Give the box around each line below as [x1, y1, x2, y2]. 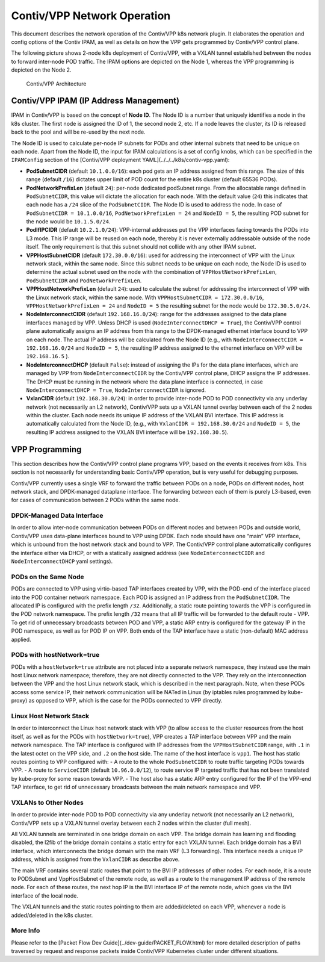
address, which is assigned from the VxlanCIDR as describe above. [11, 855, 180, 863]
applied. [11, 636, 31, 643]
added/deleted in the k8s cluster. [11, 911, 93, 919]
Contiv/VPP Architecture [26, 80, 87, 87]
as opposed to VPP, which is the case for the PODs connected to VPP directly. [28, 697, 223, 704]
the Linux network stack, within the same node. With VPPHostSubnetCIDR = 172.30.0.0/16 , [26, 294, 264, 301]
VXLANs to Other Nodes [11, 798, 84, 807]
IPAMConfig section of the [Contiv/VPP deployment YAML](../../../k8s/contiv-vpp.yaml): [11, 157, 230, 164]
